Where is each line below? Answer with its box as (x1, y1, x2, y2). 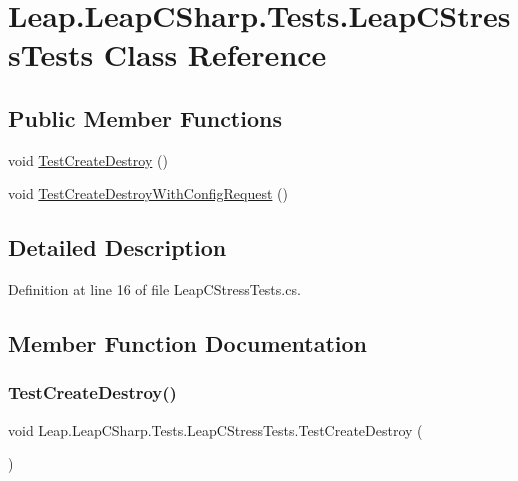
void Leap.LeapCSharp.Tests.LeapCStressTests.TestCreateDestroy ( (8, 419, 423, 440)
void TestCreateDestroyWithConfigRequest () (8, 183, 288, 204)
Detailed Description (8, 232, 227, 263)
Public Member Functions (8, 102, 282, 133)
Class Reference (103, 34, 327, 75)
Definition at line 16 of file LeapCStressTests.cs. (8, 279, 301, 300)
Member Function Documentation (8, 328, 368, 359)
